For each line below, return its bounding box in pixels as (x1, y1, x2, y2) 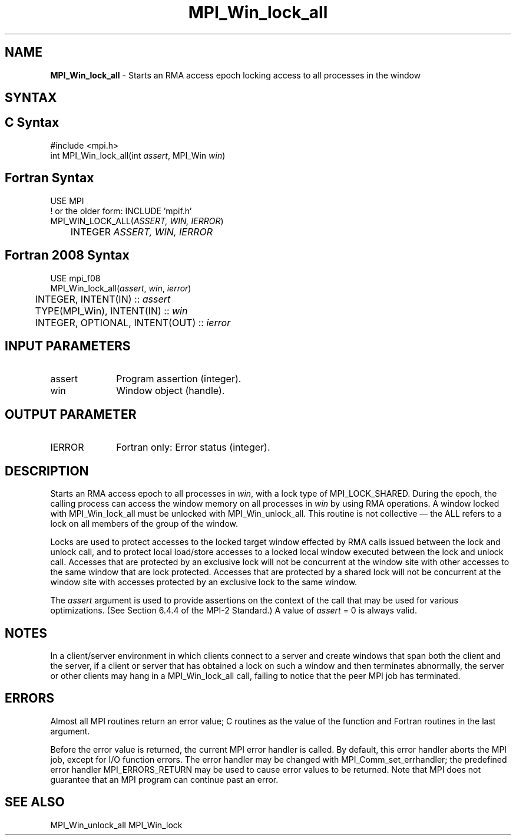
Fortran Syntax (5, 170, 94, 186)
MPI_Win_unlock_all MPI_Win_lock (50, 819, 183, 830)
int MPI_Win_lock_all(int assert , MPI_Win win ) (50, 150, 226, 160)
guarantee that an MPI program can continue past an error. (50, 774, 279, 785)
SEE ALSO (5, 795, 65, 810)
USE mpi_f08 (50, 273, 101, 283)
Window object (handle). (116, 385, 225, 397)
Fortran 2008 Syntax (5, 248, 130, 263)
